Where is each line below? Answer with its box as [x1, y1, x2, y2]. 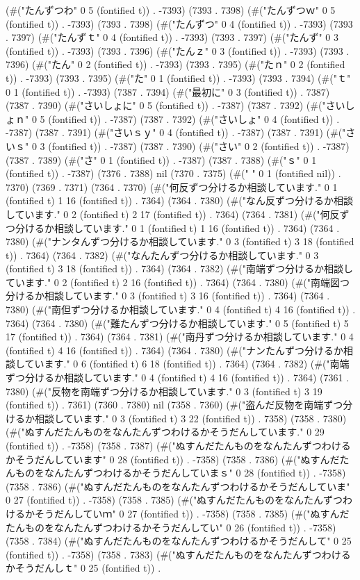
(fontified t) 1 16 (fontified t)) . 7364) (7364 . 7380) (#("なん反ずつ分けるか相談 [6, 193, 353, 208]
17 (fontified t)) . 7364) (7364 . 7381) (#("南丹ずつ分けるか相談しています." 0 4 [6, 329, 354, 344]
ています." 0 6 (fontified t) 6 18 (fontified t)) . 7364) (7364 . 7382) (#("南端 [24, 356, 350, 371]
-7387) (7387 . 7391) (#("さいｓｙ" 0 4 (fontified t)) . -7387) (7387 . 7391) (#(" [6, 125, 346, 140]
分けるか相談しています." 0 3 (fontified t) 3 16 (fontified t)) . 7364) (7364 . [6, 288, 330, 303]
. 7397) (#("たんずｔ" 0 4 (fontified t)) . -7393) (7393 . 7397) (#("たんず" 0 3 [6, 30, 339, 44]
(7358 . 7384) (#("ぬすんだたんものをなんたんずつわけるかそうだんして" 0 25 [6, 533, 352, 548]
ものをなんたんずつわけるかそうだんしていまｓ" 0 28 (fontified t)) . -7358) [15, 465, 346, 480]
